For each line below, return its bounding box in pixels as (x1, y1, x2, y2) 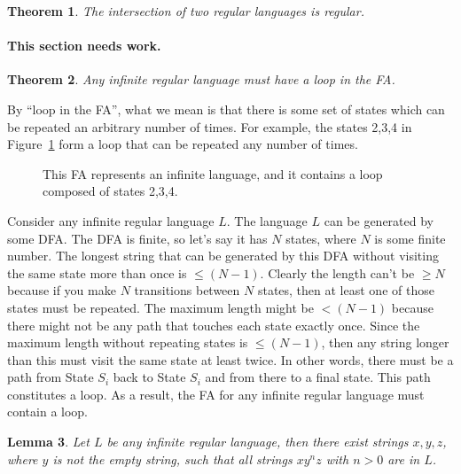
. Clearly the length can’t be (260, 263, 415, 282)
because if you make (7, 281, 116, 299)
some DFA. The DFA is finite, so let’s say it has (7, 229, 268, 247)
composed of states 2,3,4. (43, 182, 178, 200)
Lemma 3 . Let (7, 432, 90, 451)
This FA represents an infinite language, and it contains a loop (43, 164, 383, 183)
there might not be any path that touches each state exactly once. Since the (7, 315, 420, 334)
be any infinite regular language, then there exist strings (106, 432, 409, 451)
